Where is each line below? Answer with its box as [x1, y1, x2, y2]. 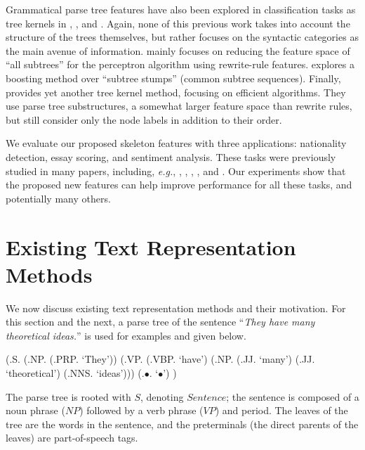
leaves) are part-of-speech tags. [6, 430, 138, 445]
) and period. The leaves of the [215, 403, 348, 418]
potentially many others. [6, 191, 111, 205]
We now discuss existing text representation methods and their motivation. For [6, 300, 346, 315]
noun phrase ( [6, 403, 65, 418]
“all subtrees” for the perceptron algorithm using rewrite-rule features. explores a [6, 57, 355, 72]
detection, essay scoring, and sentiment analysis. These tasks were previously [6, 149, 336, 164]
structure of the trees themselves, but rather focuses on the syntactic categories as [6, 30, 359, 44]
